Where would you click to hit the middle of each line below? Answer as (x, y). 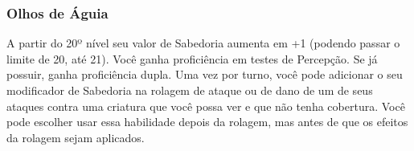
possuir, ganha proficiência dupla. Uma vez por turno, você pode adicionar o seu (205, 74)
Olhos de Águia (57, 12)
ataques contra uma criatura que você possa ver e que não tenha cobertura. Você (206, 106)
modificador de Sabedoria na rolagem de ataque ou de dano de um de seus (190, 90)
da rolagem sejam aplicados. (76, 137)
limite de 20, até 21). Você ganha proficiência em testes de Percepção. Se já (192, 58)
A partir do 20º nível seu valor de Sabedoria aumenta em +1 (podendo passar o (203, 43)
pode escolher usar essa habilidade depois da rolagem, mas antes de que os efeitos (207, 122)
